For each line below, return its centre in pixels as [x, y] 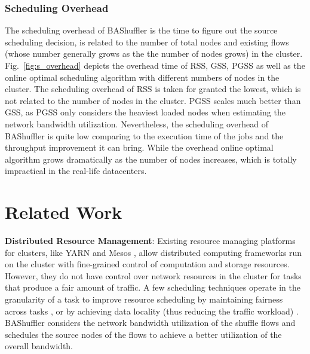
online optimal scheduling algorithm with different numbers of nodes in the [142, 77]
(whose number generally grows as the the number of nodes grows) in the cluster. [154, 54]
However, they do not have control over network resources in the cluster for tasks [153, 275]
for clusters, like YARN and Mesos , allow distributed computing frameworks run [154, 252]
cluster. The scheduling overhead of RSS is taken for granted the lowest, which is [153, 89]
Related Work [64, 212]
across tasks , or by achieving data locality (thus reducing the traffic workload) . [152, 311]
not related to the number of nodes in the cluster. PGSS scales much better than [153, 100]
